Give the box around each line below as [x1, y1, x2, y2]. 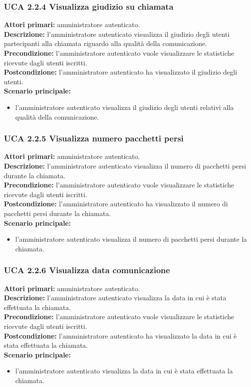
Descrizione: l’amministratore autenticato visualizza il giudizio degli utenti [4, 29, 230, 39]
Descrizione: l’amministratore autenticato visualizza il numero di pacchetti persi [4, 160, 246, 170]
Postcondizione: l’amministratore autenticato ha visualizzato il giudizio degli [4, 67, 237, 77]
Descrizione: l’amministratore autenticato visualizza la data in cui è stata [4, 293, 226, 303]
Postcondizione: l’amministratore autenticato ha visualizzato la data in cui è [4, 330, 237, 341]
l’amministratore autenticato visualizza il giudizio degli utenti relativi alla [15, 102, 234, 112]
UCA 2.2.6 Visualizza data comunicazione [4, 264, 170, 276]
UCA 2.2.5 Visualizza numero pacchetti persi [4, 132, 184, 144]
